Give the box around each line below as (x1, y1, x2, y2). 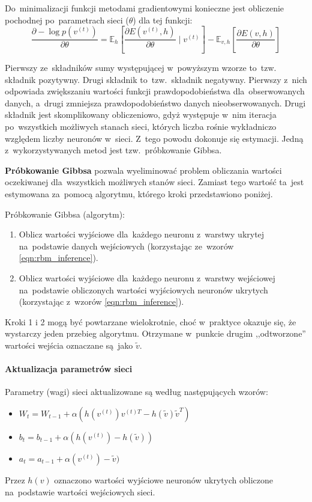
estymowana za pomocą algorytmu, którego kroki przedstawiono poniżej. (5, 188, 273, 200)
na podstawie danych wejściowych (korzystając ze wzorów (19, 239, 234, 252)
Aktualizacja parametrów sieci (5, 363, 133, 375)
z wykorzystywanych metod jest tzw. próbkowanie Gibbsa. (5, 144, 222, 156)
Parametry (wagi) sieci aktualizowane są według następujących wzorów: (5, 385, 268, 398)
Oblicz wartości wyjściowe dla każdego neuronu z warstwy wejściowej (19, 271, 275, 284)
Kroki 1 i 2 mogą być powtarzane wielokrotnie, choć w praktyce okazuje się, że (5, 315, 296, 328)
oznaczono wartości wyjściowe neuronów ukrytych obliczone (54, 473, 273, 486)
